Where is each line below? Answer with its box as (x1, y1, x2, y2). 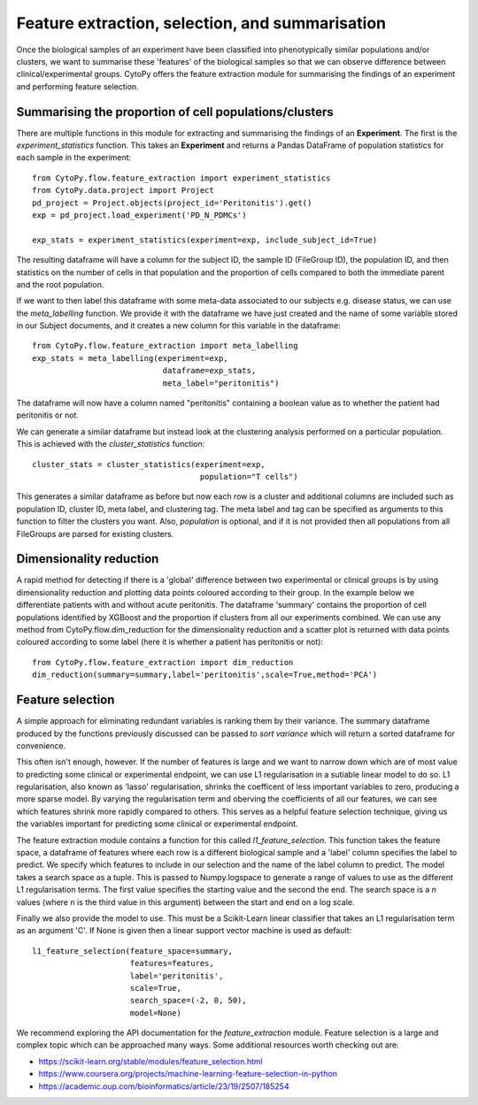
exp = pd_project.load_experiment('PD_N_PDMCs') (32, 210, 247, 220)
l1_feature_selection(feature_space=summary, (32, 946, 234, 955)
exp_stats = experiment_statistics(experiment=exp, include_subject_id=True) (32, 234, 378, 245)
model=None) (129, 1008, 181, 1017)
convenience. (16, 740, 66, 751)
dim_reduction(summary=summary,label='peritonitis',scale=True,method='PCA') (32, 670, 378, 680)
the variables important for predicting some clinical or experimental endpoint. (16, 818, 298, 829)
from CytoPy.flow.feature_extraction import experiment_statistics (32, 173, 331, 183)
